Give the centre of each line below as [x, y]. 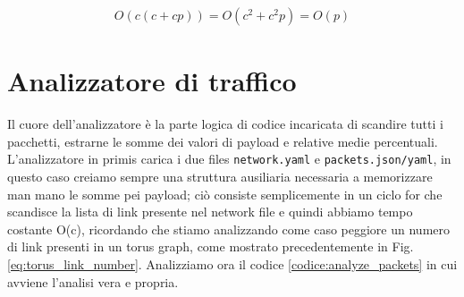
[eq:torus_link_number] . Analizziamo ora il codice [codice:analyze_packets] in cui [232, 263]
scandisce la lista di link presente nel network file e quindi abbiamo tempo [210, 212]
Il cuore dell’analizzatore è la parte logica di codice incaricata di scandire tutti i [225, 124]
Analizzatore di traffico [152, 81]
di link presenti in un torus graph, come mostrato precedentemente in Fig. [211, 246]
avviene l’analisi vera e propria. [93, 281]
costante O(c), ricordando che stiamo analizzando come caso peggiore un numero [229, 229]
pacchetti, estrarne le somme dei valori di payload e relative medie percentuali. [223, 141]
